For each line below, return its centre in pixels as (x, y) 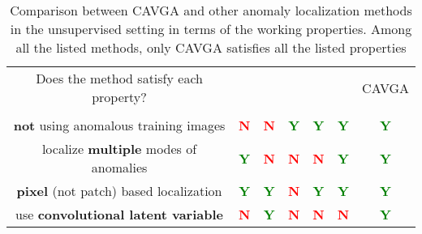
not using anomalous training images (119, 125)
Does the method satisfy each (119, 78)
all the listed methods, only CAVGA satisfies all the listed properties (211, 47)
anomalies (119, 167)
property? (119, 97)
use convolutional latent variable (120, 214)
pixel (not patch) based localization (119, 191)
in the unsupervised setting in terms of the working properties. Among (211, 29)
